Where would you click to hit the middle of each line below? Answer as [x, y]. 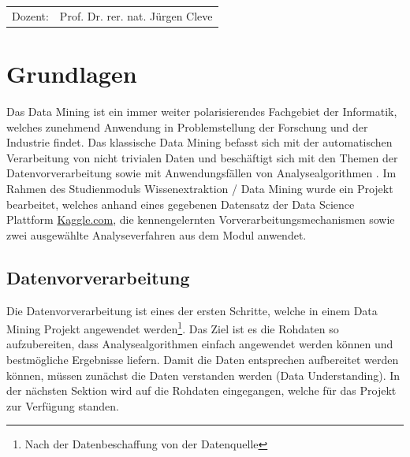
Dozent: [30, 15]
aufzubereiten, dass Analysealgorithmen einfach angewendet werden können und [200, 344]
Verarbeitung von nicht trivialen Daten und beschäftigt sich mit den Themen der [202, 157]
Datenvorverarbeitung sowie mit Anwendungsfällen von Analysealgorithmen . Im [201, 173]
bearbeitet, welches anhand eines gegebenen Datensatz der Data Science [181, 204]
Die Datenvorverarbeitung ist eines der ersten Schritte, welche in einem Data [192, 310]
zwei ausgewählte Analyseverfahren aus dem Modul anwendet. [157, 234]
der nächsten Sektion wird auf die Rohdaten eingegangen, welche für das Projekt [201, 390]
